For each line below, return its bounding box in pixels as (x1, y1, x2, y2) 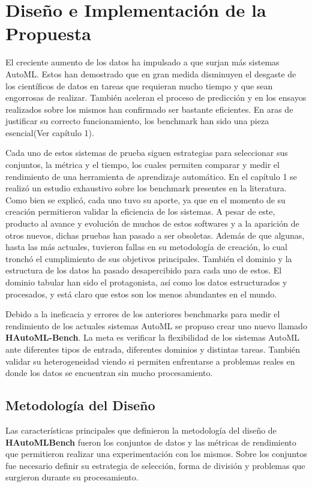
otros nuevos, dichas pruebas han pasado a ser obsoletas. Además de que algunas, (5, 229, 305, 241)
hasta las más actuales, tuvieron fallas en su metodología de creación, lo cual (5, 241, 287, 253)
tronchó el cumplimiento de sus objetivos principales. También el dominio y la (5, 252, 292, 264)
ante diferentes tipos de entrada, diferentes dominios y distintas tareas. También (5, 342, 301, 355)
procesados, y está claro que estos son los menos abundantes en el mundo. (5, 287, 277, 300)
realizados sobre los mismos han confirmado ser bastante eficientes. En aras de (5, 103, 293, 115)
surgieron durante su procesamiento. (5, 471, 139, 483)
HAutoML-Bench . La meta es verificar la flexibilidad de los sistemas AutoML (5, 331, 300, 344)
